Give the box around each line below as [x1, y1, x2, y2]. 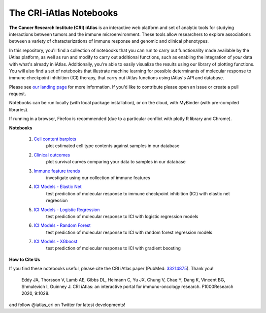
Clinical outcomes [33, 152, 70, 157]
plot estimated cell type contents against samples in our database [46, 143, 180, 149]
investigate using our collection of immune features [46, 175, 150, 181]
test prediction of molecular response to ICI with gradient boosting [46, 245, 181, 251]
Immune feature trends [33, 168, 80, 174]
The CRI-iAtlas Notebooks [9, 7, 118, 18]
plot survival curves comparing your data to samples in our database [46, 159, 186, 165]
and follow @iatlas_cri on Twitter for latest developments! [9, 302, 126, 308]
